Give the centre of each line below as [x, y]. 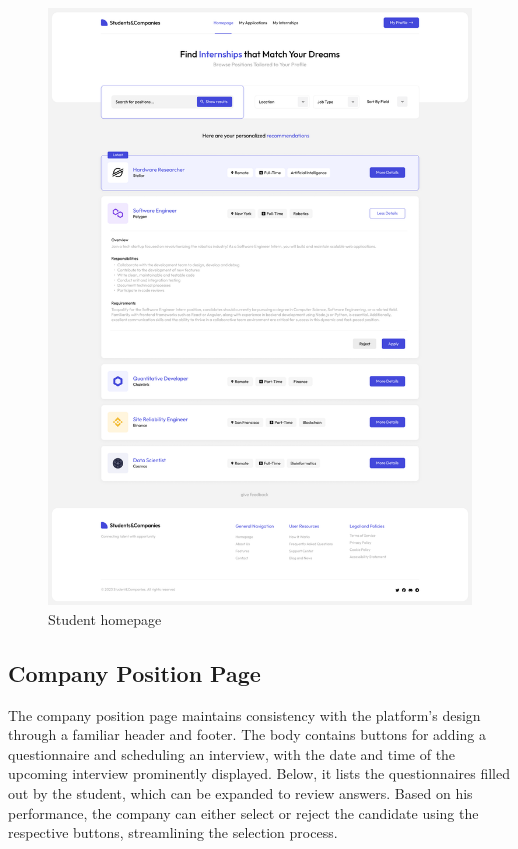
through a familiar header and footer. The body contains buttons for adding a [247, 734]
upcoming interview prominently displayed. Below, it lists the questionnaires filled [259, 773]
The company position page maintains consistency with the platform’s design [244, 714]
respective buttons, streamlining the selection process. [173, 832]
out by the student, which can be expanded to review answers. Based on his [240, 792]
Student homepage [105, 618]
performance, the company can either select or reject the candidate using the [243, 812]
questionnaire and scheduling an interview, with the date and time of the [232, 753]
